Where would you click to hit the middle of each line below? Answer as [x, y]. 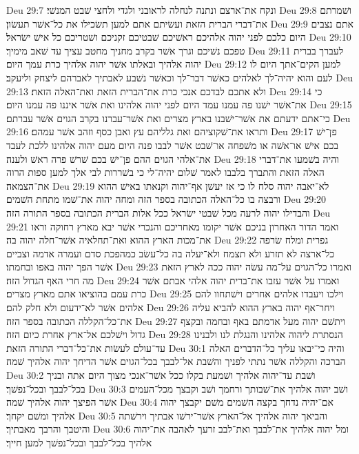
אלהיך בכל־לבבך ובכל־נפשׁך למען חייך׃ [79, 442]
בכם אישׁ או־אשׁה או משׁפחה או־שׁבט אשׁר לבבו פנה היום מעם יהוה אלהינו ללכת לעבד [172, 145]
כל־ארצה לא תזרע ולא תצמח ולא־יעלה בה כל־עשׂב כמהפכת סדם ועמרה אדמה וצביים [171, 253]
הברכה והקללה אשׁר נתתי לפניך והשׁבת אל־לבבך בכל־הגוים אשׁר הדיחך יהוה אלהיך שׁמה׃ [176, 361]
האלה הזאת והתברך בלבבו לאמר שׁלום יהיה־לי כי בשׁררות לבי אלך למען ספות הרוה [165, 172]
